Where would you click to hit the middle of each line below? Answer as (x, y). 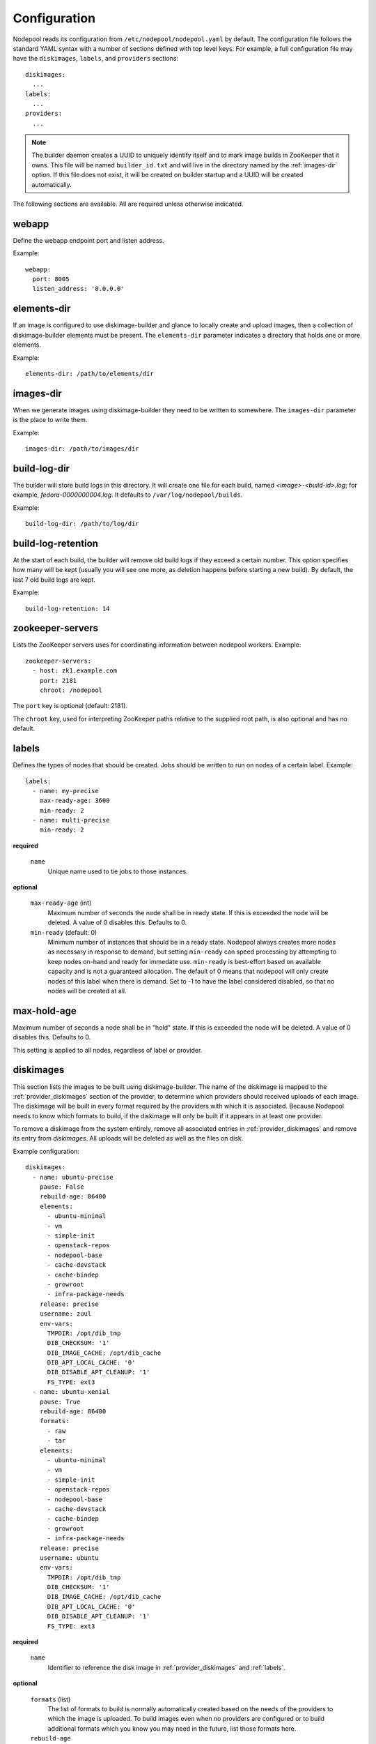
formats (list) (50, 1699)
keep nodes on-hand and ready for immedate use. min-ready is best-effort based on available (185, 961)
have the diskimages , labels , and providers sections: (96, 59)
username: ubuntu (69, 1558)
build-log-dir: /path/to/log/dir (82, 524)
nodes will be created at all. (87, 991)
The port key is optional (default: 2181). (70, 706)
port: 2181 (58, 681)
